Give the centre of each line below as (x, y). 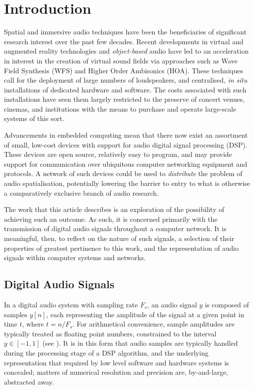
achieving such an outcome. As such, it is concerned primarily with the (111, 219)
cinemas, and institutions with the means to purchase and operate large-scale (120, 108)
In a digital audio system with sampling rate (71, 304)
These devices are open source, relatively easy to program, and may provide (118, 154)
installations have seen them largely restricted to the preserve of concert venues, (124, 99)
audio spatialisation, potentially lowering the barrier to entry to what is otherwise (127, 183)
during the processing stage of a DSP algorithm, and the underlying (106, 352)
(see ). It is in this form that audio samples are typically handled (140, 343)
